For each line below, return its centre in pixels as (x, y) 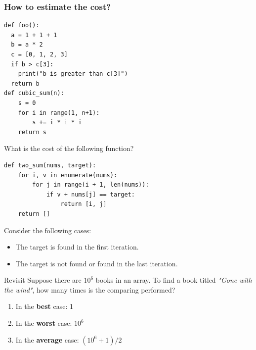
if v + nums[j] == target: (90, 194)
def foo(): (22, 25)
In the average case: (47, 339)
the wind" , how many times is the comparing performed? (90, 289)
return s (32, 132)
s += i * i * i (57, 123)
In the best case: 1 (44, 306)
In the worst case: (44, 323)
